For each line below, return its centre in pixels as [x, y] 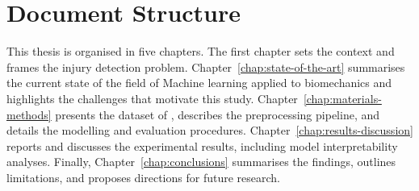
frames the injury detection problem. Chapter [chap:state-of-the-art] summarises [206, 66]
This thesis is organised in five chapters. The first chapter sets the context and [201, 51]
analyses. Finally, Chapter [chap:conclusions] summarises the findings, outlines [201, 162]
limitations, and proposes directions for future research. [143, 177]
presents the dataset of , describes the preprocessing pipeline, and [218, 114]
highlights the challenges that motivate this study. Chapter [152, 98]
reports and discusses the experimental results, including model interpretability [202, 145]
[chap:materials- [342, 98]
